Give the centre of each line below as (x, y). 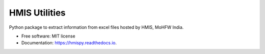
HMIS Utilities (37, 13)
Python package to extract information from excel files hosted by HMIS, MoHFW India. (96, 27)
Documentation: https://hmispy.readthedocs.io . (69, 43)
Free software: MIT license (48, 36)
